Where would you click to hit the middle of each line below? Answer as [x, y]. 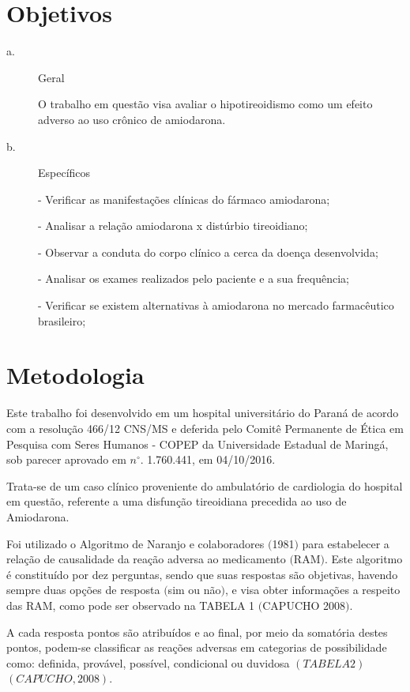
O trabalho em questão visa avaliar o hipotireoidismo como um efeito [205, 104]
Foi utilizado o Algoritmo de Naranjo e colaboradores [135, 543]
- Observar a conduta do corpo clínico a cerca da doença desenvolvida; [208, 252]
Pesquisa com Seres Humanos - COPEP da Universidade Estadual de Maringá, [197, 444]
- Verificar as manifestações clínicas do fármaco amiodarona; [184, 199]
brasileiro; [62, 320]
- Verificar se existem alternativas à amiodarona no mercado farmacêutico [216, 305]
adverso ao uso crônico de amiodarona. [132, 119]
